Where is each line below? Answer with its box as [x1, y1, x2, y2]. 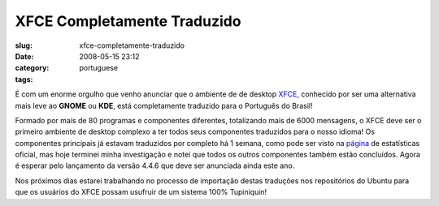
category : [15, 63, 50, 73]
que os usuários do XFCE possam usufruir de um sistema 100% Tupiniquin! [15, 187, 267, 197]
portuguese [79, 63, 118, 73]
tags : [15, 74, 33, 84]
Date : [15, 51, 34, 61]
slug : [15, 41, 33, 50]
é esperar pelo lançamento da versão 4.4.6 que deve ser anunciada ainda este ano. [15, 161, 295, 170]
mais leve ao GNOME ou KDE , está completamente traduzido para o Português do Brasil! [15, 101, 313, 110]
